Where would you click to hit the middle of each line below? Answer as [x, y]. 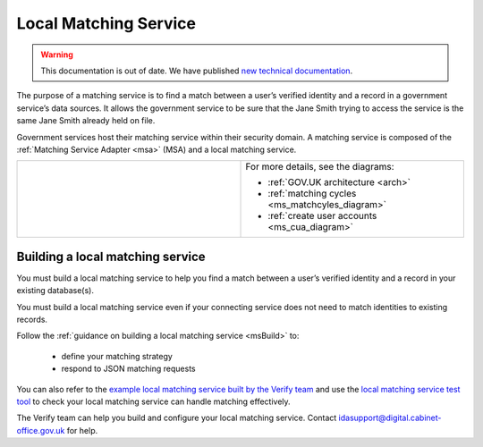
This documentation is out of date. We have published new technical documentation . [197, 71]
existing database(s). [55, 291]
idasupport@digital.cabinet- [390, 418]
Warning [57, 55]
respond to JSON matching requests [128, 369]
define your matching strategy [117, 356]
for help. [82, 430]
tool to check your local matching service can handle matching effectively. [153, 401]
